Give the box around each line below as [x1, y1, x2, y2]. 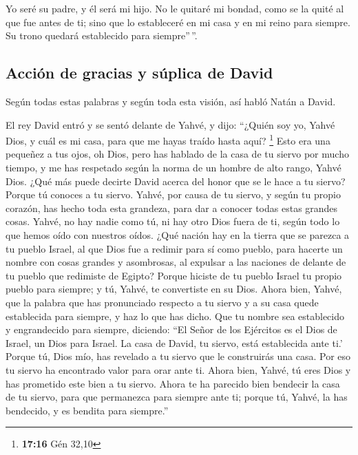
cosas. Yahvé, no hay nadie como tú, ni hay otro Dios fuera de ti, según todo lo [6, 214, 340, 229]
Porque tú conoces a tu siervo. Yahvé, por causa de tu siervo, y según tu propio [6, 187, 341, 202]
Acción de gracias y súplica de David [6, 62, 273, 83]
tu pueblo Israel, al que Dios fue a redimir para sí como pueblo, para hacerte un [6, 241, 343, 255]
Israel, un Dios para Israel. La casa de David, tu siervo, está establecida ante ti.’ [6, 335, 343, 350]
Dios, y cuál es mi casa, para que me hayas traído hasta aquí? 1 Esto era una [6, 131, 330, 147]
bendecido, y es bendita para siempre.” [6, 403, 169, 417]
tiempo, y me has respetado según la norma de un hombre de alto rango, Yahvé [6, 160, 341, 175]
